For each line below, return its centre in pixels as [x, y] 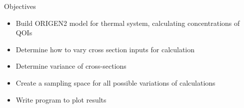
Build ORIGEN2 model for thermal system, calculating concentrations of [128, 23]
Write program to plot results [61, 99]
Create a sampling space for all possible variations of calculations [115, 82]
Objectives [20, 6]
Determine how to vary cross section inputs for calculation [105, 49]
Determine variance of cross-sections [71, 66]
